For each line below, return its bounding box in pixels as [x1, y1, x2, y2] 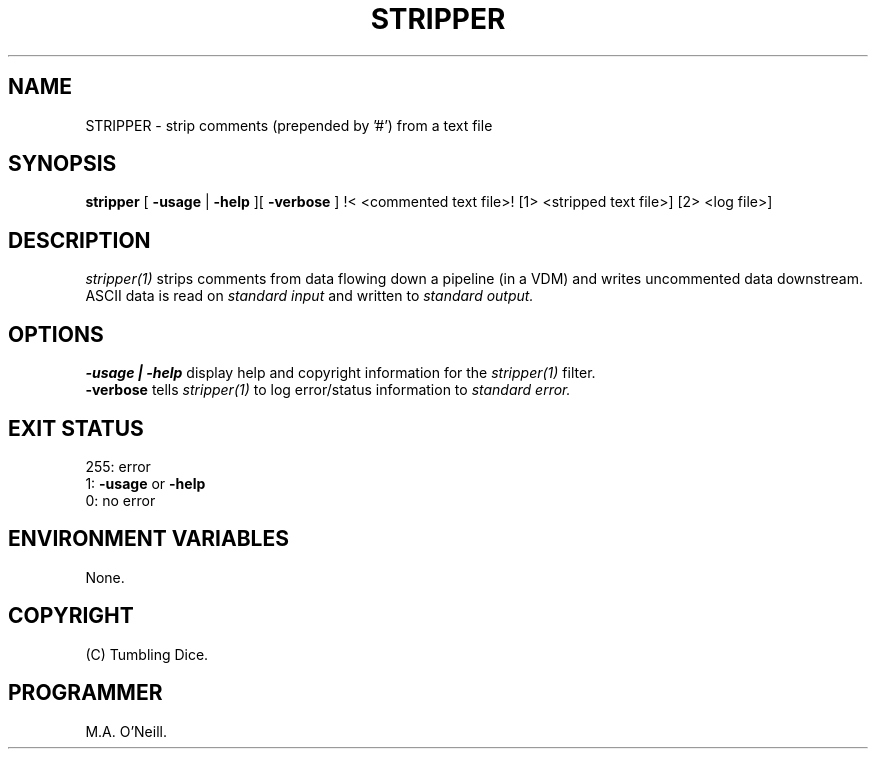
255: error [85, 457, 151, 475]
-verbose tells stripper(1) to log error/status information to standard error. [85, 381, 571, 399]
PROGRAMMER [8, 680, 163, 706]
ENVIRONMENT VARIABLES [8, 526, 289, 552]
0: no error [85, 491, 156, 509]
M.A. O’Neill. [85, 722, 167, 740]
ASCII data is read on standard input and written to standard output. [85, 287, 534, 305]
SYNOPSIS [8, 151, 117, 177]
